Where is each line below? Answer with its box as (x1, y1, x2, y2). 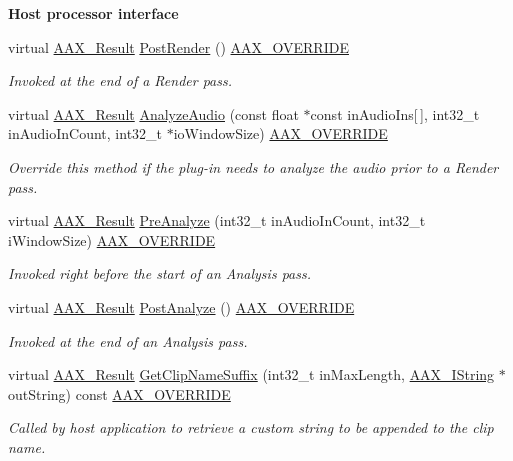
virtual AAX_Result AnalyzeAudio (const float (8, 103, 299, 124)
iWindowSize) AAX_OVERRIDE (8, 229, 216, 250)
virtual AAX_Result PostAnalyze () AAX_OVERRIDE (8, 296, 355, 317)
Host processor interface (8, 3, 179, 23)
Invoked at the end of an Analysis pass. (8, 330, 248, 351)
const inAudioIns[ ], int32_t (310, 103, 480, 124)
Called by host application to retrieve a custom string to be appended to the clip (8, 417, 494, 438)
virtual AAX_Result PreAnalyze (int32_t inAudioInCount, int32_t (8, 210, 426, 231)
